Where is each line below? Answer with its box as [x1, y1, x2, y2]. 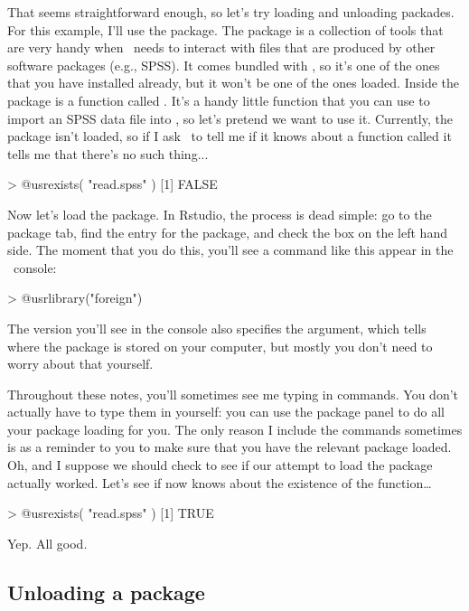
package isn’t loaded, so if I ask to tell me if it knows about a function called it [7, 127, 452, 146]
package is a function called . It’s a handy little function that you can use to [7, 90, 430, 109]
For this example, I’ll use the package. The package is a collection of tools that [7, 20, 444, 39]
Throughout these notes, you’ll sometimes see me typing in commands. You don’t [7, 384, 459, 403]
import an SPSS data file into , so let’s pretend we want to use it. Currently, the [7, 108, 453, 127]
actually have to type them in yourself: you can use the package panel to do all [7, 402, 445, 421]
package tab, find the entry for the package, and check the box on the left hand [7, 222, 447, 241]
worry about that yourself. [7, 354, 154, 373]
